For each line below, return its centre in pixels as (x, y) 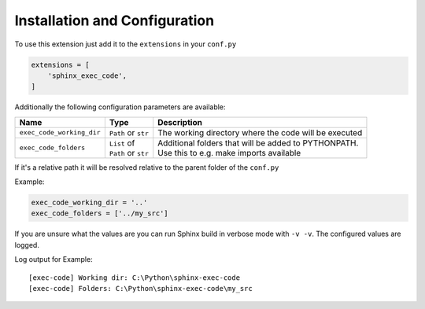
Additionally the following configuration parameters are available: (120, 107)
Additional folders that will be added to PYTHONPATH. (258, 143)
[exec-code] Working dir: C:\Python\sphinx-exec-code (134, 278)
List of (122, 143)
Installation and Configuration (115, 20)
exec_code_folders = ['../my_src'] (100, 213)
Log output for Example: (54, 259)
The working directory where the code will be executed (260, 132)
